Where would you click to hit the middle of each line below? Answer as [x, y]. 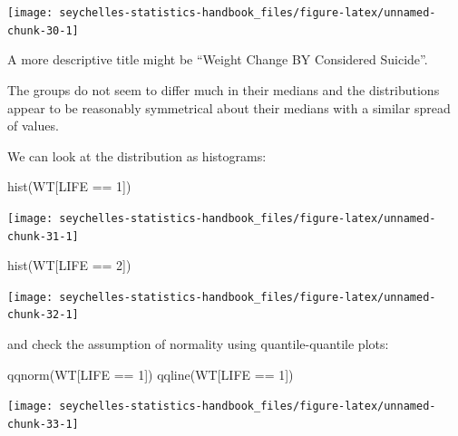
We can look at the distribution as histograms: [137, 155]
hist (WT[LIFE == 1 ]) [69, 186]
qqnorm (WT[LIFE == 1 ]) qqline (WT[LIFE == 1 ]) [151, 374]
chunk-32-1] [43, 315]
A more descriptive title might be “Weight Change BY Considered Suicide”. [218, 59]
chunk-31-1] [43, 236]
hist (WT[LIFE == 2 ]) [69, 265]
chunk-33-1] [43, 424]
